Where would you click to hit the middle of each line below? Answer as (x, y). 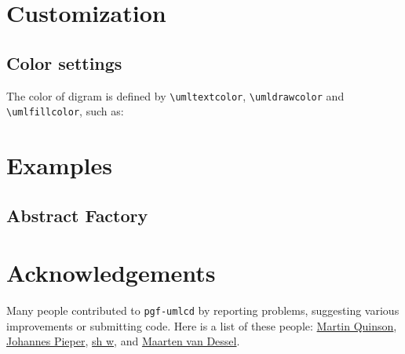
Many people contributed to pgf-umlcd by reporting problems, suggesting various (203, 310)
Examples (59, 165)
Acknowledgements (111, 273)
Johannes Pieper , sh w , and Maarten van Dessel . (123, 341)
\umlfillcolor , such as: (65, 111)
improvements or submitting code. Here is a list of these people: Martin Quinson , (202, 325)
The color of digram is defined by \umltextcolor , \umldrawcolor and (175, 95)
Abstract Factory (77, 215)
